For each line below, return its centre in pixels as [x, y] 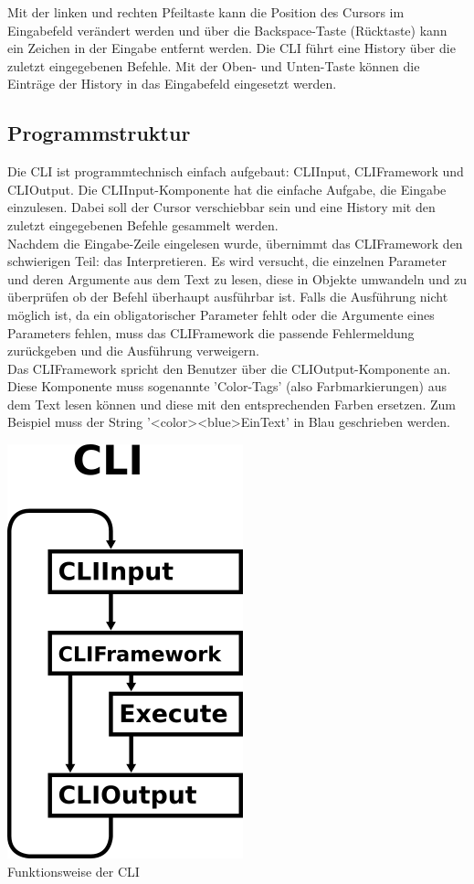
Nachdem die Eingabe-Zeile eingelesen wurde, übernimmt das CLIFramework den [235, 243]
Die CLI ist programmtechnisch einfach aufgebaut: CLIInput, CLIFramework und [236, 171]
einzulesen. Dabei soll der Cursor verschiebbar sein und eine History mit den [221, 207]
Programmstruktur [99, 133]
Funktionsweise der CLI [74, 871]
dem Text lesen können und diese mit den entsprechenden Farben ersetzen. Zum [232, 404]
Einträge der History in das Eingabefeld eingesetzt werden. [172, 84]
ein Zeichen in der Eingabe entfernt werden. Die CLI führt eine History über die [232, 48]
